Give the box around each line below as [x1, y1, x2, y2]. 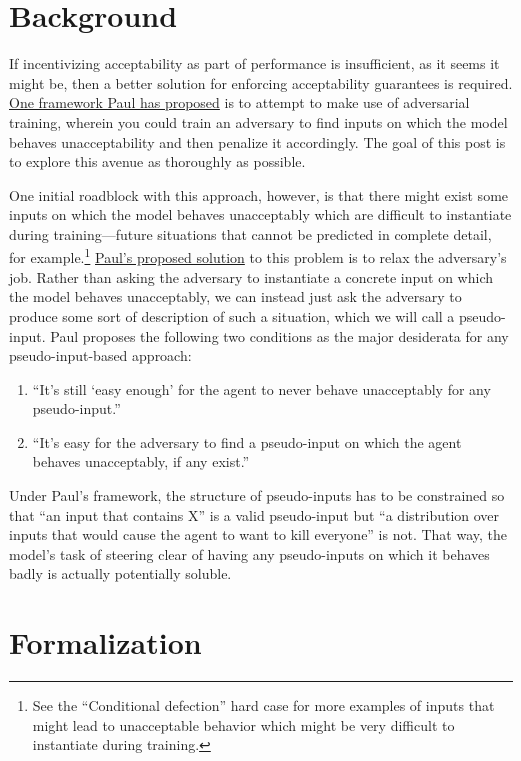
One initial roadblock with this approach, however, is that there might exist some [9, 184, 509, 205]
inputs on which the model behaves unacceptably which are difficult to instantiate [9, 204, 512, 225]
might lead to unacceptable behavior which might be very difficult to [32, 714, 455, 735]
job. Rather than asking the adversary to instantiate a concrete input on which [9, 266, 493, 287]
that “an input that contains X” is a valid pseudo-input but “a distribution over [9, 504, 500, 525]
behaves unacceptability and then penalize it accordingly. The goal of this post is [9, 131, 506, 152]
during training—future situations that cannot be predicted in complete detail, [9, 223, 492, 244]
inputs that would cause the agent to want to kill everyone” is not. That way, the [9, 524, 508, 545]
